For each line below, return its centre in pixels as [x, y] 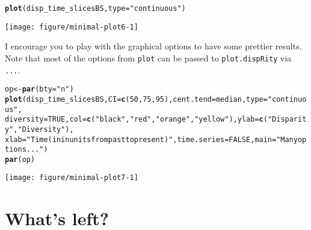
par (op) [20, 159]
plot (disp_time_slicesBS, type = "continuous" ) [95, 8]
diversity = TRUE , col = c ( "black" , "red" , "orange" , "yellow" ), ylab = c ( [136, 120]
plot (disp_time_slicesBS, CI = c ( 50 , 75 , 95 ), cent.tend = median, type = [136, 99]
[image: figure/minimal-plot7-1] [72, 178]
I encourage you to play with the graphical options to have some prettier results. [153, 46]
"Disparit [287, 120]
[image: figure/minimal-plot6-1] [72, 27]
